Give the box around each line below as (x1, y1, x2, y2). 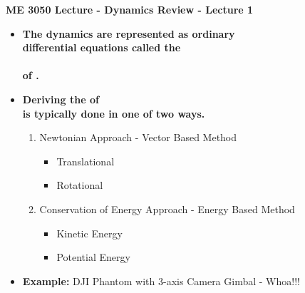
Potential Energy (56, 250, 130, 264)
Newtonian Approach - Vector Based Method (39, 130, 237, 145)
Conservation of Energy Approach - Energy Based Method (39, 201, 295, 216)
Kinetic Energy (56, 225, 123, 240)
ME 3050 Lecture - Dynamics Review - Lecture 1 (6, 2, 254, 16)
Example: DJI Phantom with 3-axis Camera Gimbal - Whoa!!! (22, 273, 300, 288)
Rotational (56, 178, 103, 192)
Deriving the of (22, 91, 99, 106)
